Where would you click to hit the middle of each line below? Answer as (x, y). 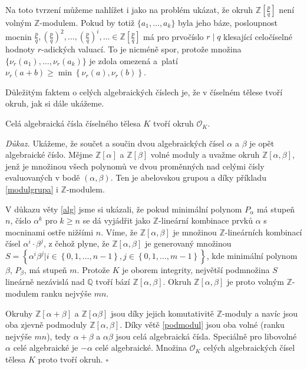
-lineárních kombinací (263, 232)
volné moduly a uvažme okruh (205, 154)
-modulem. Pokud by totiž (87, 22)
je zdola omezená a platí (133, 60)
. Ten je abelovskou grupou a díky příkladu (188, 177)
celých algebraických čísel (249, 348)
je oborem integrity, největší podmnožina (196, 270)
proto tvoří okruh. (70, 359)
